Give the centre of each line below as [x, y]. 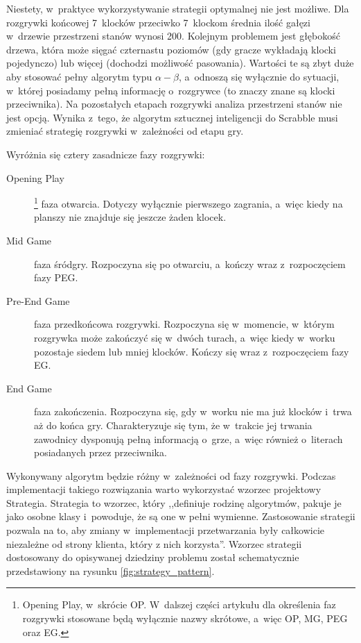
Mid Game [29, 240]
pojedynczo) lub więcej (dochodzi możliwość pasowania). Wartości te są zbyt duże [180, 63]
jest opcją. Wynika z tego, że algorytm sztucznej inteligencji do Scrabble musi [172, 117]
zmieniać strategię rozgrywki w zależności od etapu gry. [125, 131]
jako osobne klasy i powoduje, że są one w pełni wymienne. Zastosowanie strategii [181, 516]
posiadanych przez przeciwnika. [100, 452]
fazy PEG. [56, 277]
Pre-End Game [38, 300]
